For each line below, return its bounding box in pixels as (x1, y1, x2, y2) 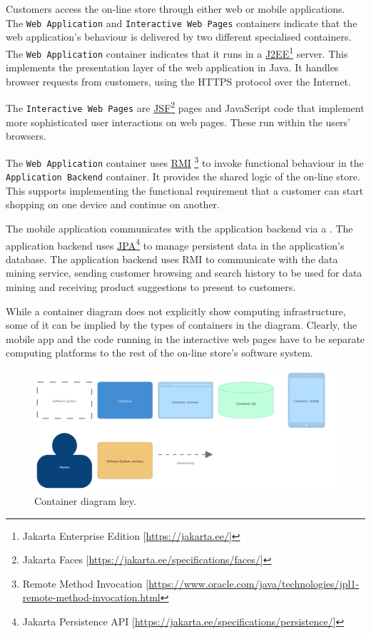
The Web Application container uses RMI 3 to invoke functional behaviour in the (6, 153, 364, 170)
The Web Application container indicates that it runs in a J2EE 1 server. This (6, 44, 348, 61)
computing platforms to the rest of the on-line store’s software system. (6, 345, 313, 360)
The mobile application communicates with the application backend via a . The (6, 221, 353, 235)
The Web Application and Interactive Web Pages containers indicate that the (6, 15, 357, 30)
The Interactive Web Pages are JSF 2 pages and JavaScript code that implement (6, 98, 365, 115)
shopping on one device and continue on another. (6, 197, 220, 212)
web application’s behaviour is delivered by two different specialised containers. (6, 29, 352, 44)
